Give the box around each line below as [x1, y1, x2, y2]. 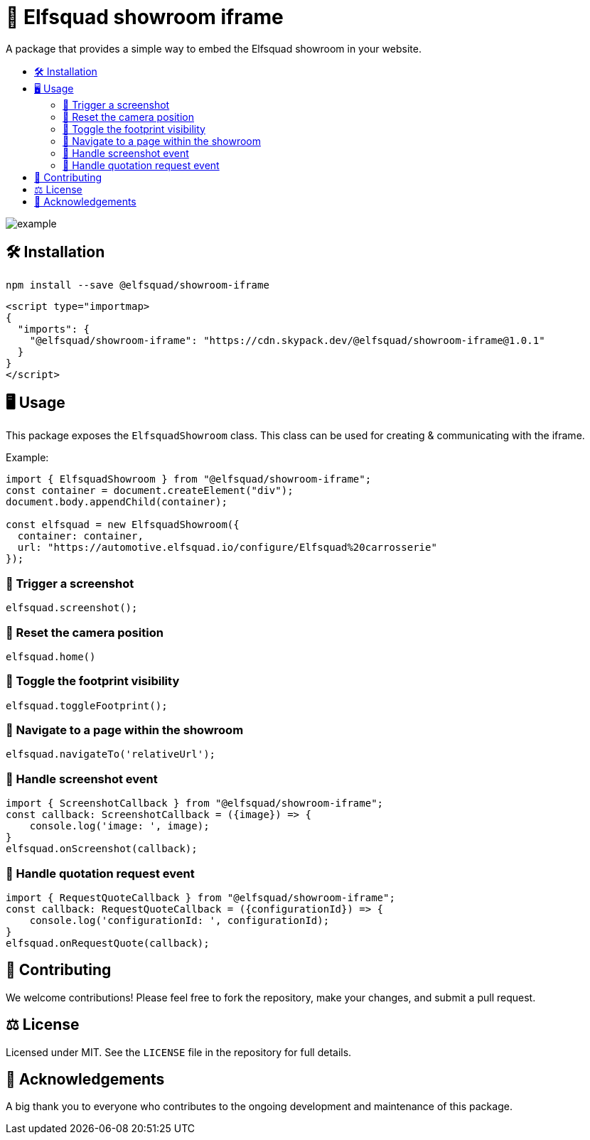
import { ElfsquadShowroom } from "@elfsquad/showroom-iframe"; [6, 473, 372, 485]
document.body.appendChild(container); [6, 496, 227, 508]
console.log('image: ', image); [29, 820, 210, 832]
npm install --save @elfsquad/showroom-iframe [6, 279, 269, 291]
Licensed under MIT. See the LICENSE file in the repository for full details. [6, 1045, 352, 1058]
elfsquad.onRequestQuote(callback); [6, 937, 210, 949]
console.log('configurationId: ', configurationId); [29, 914, 330, 926]
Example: [6, 451, 49, 464]
